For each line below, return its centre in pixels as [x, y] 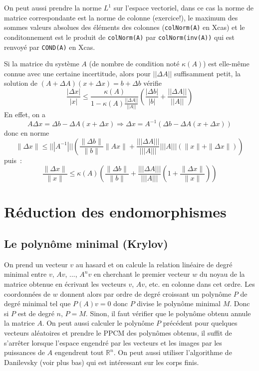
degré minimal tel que [37, 303]
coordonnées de [27, 293]
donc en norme [27, 133]
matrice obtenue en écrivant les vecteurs [65, 284]
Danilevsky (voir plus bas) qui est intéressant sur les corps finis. [102, 362]
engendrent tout [79, 352]
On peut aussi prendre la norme [53, 7]
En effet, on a [25, 114]
